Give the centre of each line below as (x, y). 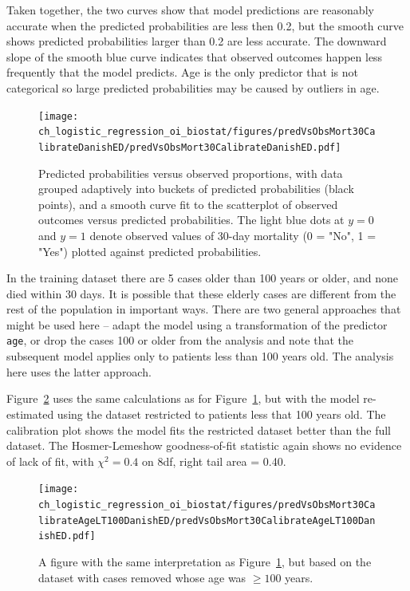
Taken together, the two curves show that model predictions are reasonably (190, 10)
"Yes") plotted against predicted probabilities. (150, 251)
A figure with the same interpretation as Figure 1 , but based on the (205, 561)
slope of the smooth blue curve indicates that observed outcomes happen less (195, 56)
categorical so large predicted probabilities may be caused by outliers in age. (193, 87)
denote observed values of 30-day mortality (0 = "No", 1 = (233, 235)
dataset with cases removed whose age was (142, 577)
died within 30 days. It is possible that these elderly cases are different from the (201, 293)
